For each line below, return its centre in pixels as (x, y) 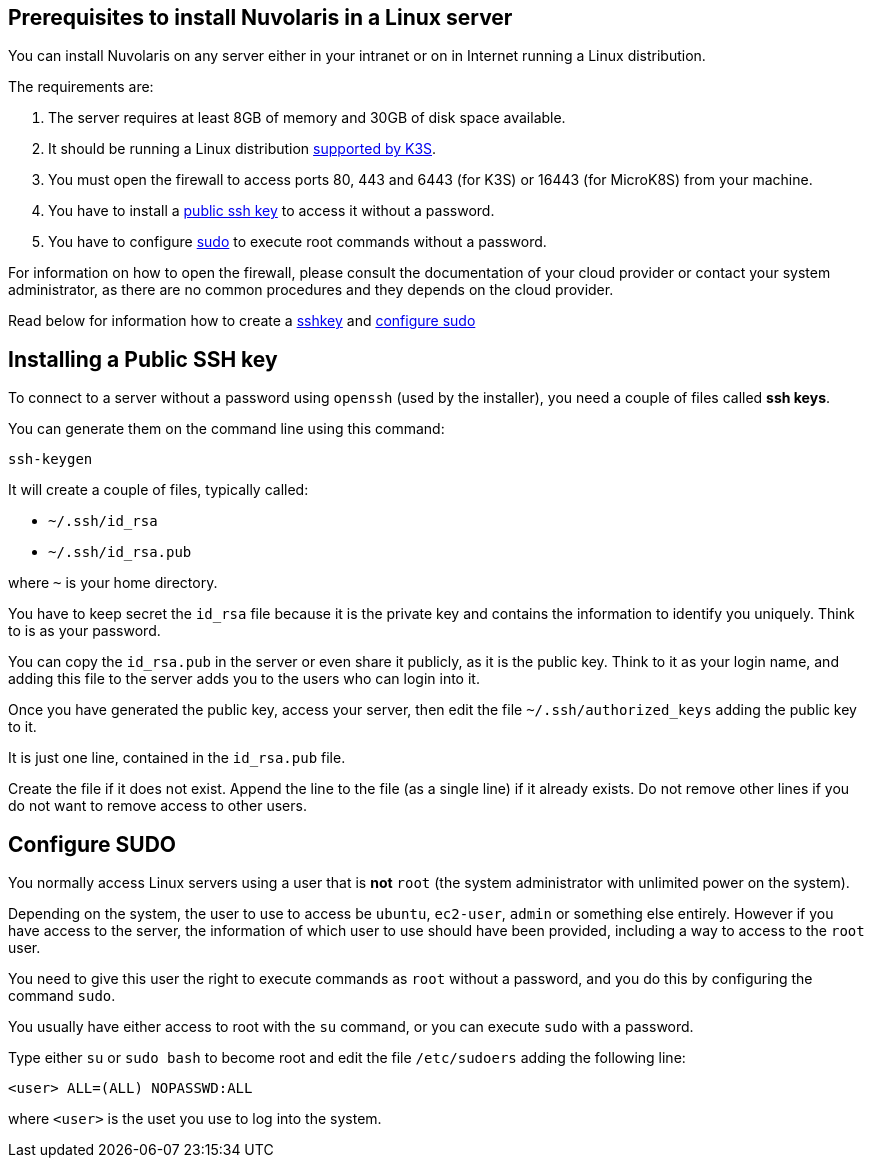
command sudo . (62, 996)
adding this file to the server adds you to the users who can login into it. (244, 679)
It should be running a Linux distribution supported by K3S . (242, 149)
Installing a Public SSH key (143, 359)
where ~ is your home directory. (113, 583)
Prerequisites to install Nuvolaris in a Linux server (260, 17)
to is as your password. (84, 631)
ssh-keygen (50, 459)
